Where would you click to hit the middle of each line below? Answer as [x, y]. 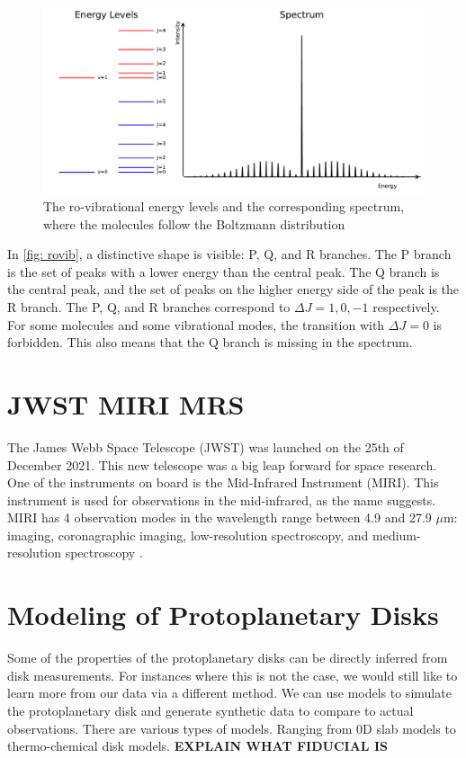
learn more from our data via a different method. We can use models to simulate [229, 693]
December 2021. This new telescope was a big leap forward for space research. [222, 464]
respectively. [406, 307]
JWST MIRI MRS [126, 403]
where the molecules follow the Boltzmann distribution [194, 223]
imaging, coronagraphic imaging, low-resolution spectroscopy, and [188, 535]
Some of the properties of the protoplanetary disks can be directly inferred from [228, 658]
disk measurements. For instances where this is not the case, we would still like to [233, 675]
